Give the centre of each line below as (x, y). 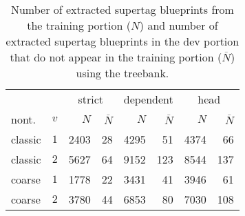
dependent (148, 99)
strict (91, 99)
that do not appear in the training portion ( (116, 57)
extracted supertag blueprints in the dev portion (122, 41)
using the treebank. (122, 73)
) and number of (179, 25)
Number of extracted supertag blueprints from (122, 9)
